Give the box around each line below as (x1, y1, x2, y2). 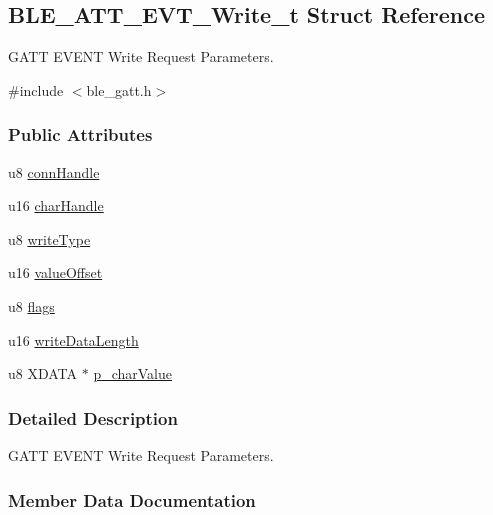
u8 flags (8, 295, 55, 316)
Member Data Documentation (8, 487, 256, 512)
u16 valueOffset (8, 262, 103, 283)
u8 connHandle (8, 161, 100, 182)
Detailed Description (8, 405, 178, 430)
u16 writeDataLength (8, 329, 139, 350)
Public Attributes (8, 122, 153, 147)
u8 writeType (8, 228, 91, 249)
